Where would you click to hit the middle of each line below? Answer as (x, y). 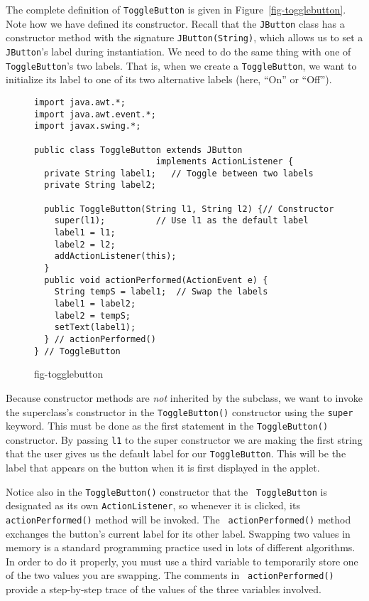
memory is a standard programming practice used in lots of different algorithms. (181, 547)
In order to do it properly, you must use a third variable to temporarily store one (182, 561)
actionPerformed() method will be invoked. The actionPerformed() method (178, 520)
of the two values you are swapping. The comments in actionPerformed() (170, 575)
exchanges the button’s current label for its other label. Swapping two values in (178, 533)
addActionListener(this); (115, 256)
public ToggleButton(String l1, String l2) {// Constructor (189, 209)
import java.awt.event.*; (95, 114)
